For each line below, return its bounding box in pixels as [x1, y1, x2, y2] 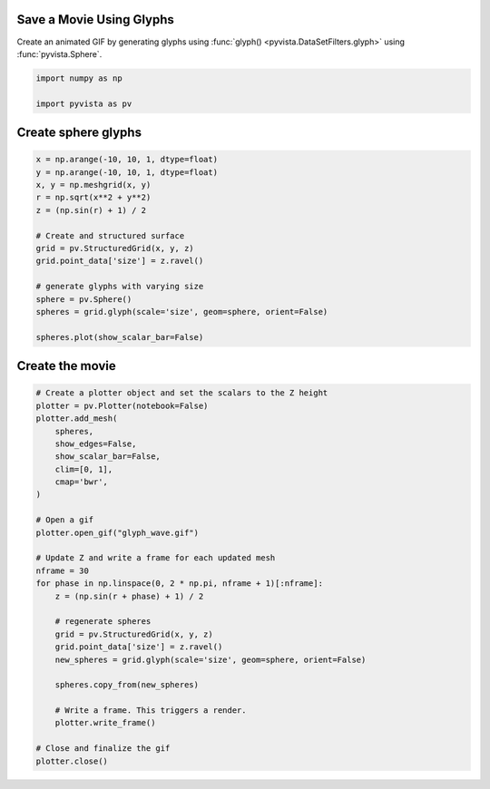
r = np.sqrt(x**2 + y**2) [35, 192, 152, 203]
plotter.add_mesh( [35, 414, 118, 424]
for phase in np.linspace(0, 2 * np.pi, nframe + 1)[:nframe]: [35, 579, 324, 589]
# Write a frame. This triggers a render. [54, 706, 247, 716]
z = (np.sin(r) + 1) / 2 [35, 205, 147, 215]
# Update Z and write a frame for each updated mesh [35, 553, 276, 563]
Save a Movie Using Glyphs [16, 12, 174, 27]
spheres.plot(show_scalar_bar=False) [35, 332, 204, 342]
